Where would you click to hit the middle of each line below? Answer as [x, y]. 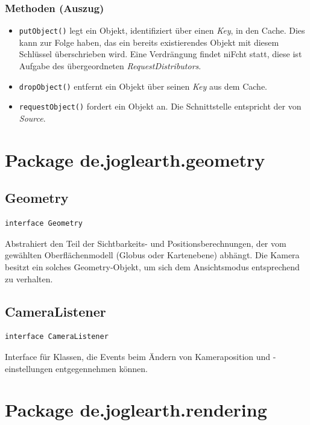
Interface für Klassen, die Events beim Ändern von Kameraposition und [138, 356]
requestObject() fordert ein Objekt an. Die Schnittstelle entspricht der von [160, 106]
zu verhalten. [29, 278]
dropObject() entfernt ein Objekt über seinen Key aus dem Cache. [143, 86]
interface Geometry [44, 224]
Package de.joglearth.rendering [136, 410]
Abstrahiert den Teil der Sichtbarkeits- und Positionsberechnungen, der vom [146, 243]
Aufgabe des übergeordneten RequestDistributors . [110, 66]
